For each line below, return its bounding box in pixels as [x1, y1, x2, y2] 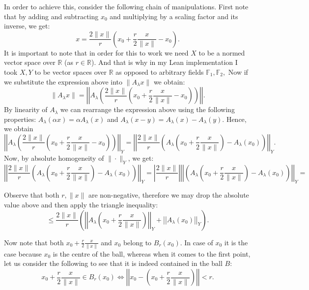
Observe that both [4, 190, 59, 200]
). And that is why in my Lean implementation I [91, 57, 238, 67]
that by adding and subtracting [4, 11, 99, 21]
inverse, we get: [4, 21, 50, 31]
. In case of [180, 237, 213, 247]
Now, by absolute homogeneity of [4, 152, 104, 163]
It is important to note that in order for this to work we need [4, 47, 189, 58]
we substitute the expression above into [4, 76, 123, 87]
